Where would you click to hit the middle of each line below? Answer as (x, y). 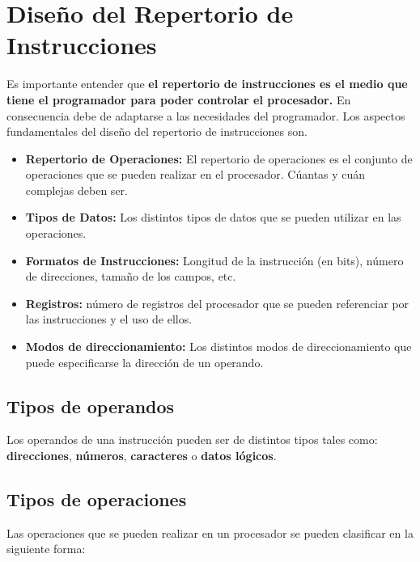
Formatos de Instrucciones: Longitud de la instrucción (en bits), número (214, 260)
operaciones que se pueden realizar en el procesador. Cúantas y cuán (195, 174)
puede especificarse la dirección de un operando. (144, 362)
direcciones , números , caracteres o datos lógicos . (142, 456)
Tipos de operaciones (97, 499)
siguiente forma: (46, 549)
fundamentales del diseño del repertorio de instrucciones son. (157, 131)
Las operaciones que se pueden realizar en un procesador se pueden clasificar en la (210, 532)
